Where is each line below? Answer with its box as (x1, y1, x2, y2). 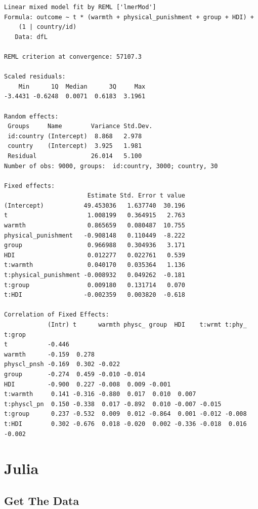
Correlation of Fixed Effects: (4, 311, 109, 319)
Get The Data (4, 492, 79, 508)
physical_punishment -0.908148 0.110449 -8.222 (4, 231, 185, 239)
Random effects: (4, 112, 59, 120)
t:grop (4, 331, 26, 338)
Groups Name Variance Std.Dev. (8, 123, 153, 130)
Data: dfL (15, 33, 48, 41)
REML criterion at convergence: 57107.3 (4, 53, 142, 60)
